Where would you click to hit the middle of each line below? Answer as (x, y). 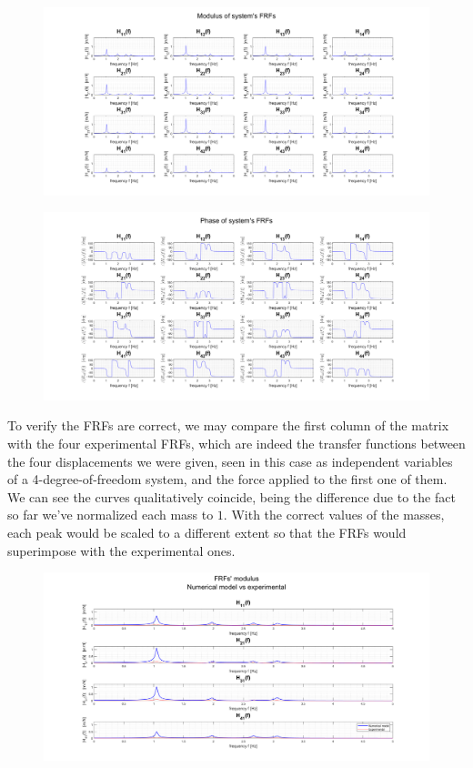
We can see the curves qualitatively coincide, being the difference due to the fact (231, 496)
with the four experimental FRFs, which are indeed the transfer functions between (236, 443)
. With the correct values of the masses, (334, 515)
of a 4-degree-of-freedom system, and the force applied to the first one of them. (227, 479)
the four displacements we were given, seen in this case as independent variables (230, 461)
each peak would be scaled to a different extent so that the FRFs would (207, 532)
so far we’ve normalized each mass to (111, 515)
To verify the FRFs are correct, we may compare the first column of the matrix (228, 425)
